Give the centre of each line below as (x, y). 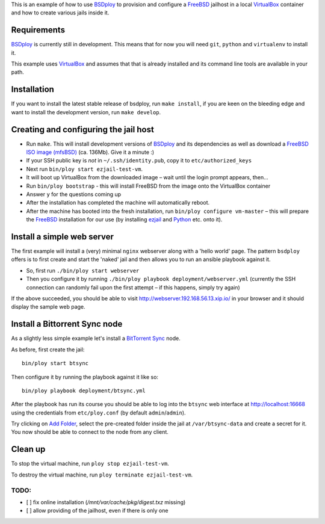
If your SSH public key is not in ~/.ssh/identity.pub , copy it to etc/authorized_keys (139, 161)
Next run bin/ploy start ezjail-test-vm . (85, 169)
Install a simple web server (62, 237)
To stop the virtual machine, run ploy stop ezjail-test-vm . (90, 464)
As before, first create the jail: (48, 350)
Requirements (38, 30)
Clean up (28, 449)
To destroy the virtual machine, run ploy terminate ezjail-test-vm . (102, 475)
